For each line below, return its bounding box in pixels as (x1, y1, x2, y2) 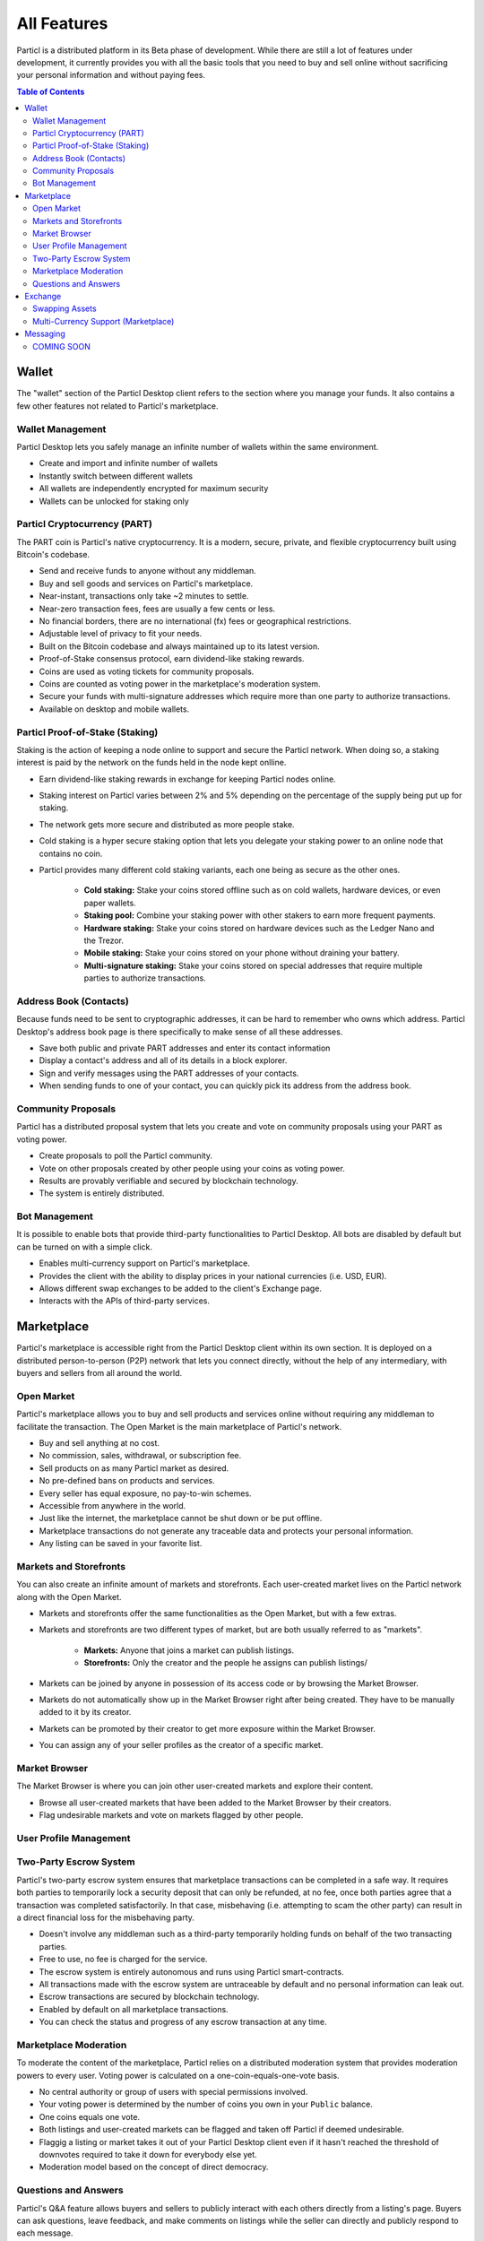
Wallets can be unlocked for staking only (39, 496, 190, 506)
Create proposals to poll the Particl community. (39, 1150, 212, 1161)
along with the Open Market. (16, 1591, 122, 1602)
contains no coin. (39, 848, 103, 859)
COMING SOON (32, 341, 91, 351)
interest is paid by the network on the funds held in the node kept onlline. (16, 757, 287, 768)
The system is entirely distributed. (39, 1188, 165, 1198)
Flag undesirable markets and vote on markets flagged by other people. (39, 1810, 304, 1821)
